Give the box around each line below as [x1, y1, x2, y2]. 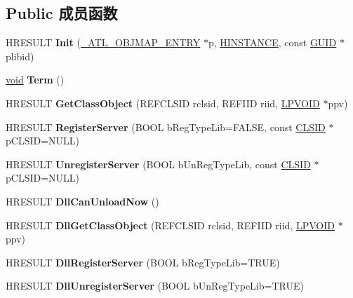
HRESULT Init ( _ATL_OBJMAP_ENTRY [6, 35, 201, 50]
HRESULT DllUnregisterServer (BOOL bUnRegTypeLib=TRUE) [6, 278, 304, 293]
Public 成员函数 [6, 2, 118, 24]
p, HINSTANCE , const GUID [208, 35, 337, 50]
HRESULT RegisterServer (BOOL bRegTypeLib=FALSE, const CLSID [6, 119, 326, 134]
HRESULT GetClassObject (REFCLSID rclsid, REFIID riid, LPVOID [6, 95, 320, 110]
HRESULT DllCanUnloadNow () [6, 194, 159, 208]
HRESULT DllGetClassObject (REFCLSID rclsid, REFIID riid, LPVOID [6, 217, 335, 232]
